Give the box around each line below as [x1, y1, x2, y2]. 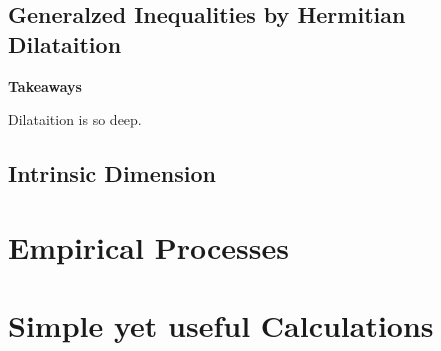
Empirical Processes [8, 226, 289, 267]
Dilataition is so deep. [8, 109, 142, 130]
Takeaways [8, 75, 82, 96]
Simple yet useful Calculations [8, 305, 434, 346]
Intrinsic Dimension [8, 158, 216, 189]
